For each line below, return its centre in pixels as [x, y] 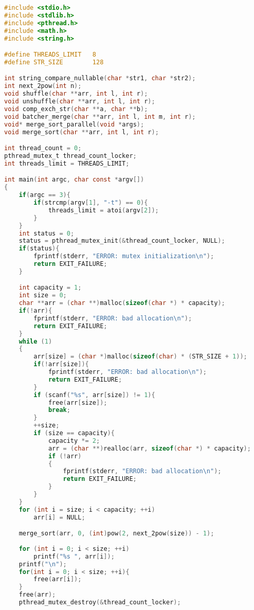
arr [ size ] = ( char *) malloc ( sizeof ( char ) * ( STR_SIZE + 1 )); [140, 357]
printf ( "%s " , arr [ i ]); [74, 556]
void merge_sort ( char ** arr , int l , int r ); [81, 132]
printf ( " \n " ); [43, 564]
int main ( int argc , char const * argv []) [74, 180]
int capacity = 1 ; [50, 288]
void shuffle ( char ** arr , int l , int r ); [76, 94]
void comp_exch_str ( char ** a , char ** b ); [76, 109]
